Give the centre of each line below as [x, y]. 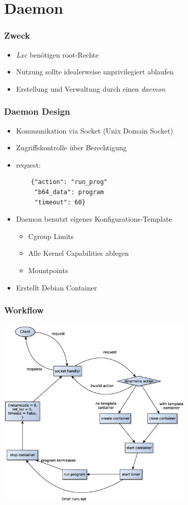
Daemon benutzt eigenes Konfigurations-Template [94, 219]
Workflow [24, 310]
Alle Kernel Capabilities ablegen [78, 253]
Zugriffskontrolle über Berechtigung [71, 148]
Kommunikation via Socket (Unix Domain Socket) [95, 130]
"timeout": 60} [60, 202]
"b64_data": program [69, 192]
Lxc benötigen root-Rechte [57, 54]
